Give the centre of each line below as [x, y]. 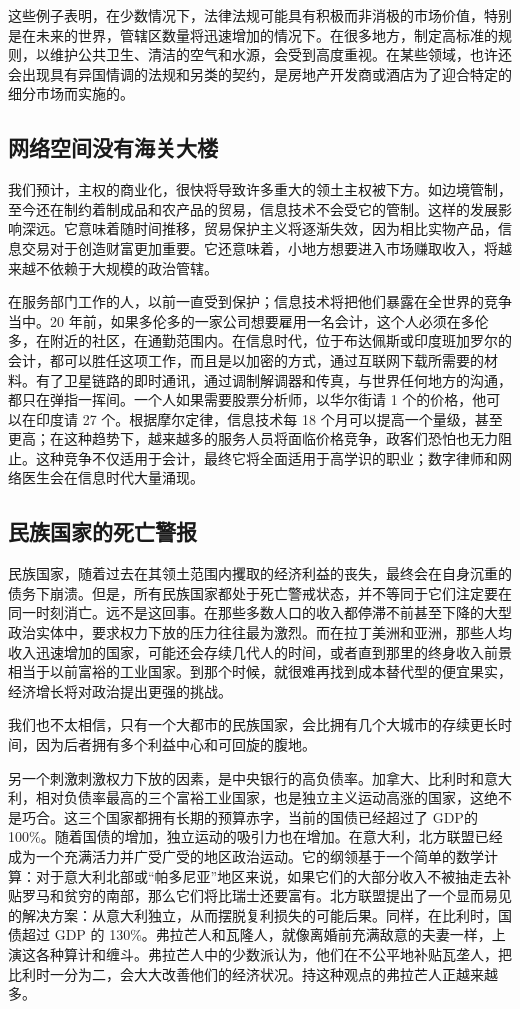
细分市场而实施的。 [71, 93]
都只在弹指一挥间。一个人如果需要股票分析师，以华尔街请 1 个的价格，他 [247, 399]
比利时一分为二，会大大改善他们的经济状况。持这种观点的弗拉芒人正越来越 [253, 973]
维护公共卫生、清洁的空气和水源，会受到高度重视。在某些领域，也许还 [280, 54]
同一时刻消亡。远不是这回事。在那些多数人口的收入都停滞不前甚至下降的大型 [260, 612]
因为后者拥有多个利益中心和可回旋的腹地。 [175, 744]
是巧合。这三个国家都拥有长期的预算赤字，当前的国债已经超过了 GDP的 [243, 816]
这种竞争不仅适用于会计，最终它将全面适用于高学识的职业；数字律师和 [266, 457]
